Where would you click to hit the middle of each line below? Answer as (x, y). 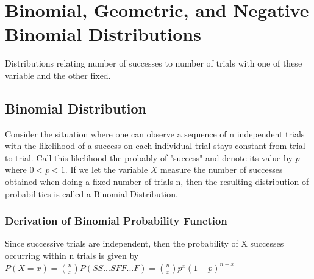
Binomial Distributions (103, 34)
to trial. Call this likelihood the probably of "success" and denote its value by (149, 157)
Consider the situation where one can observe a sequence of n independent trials (155, 133)
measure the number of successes (222, 169)
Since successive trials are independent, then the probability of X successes (145, 243)
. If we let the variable (106, 169)
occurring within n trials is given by (72, 255)
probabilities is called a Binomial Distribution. (91, 193)
